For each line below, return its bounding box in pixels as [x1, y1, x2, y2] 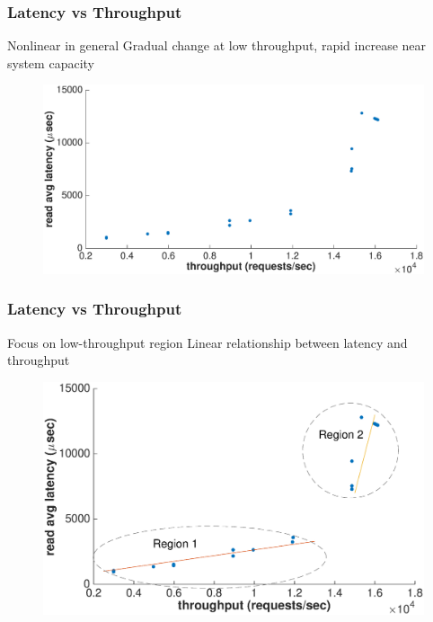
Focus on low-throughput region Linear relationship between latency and [7, 333, 408, 351]
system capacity [7, 53, 94, 72]
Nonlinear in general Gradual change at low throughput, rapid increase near [7, 36, 427, 55]
